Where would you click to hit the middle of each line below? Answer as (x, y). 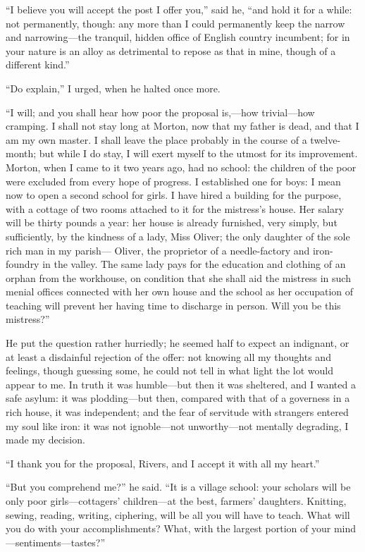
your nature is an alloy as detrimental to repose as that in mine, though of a (171, 50)
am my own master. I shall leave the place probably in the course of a (156, 139)
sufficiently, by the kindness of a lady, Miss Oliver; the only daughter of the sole (178, 236)
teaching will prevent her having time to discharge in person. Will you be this (173, 305)
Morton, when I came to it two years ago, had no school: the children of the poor (181, 167)
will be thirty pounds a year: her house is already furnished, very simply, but (172, 222)
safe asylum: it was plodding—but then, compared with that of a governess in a (178, 398)
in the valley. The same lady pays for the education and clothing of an (194, 264)
